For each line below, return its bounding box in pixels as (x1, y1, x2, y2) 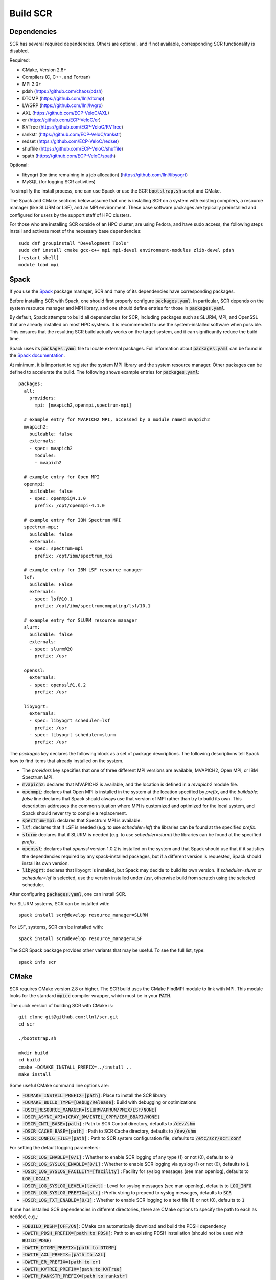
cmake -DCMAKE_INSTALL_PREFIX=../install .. (18, 1064, 132, 1070)
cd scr (18, 1021, 35, 1027)
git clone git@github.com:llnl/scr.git (18, 1014, 119, 1020)
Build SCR (9, 8, 52, 19)
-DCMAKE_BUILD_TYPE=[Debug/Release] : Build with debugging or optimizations (22, 1099, 196, 1105)
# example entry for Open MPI (24, 474, 100, 480)
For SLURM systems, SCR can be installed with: (9, 900, 110, 906)
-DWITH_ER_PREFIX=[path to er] (22, 1259, 101, 1265)
